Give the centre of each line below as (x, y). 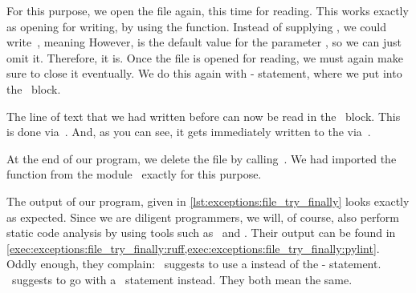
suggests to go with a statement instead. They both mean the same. (182, 279)
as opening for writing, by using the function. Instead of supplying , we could (196, 26)
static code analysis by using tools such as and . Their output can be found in (201, 233)
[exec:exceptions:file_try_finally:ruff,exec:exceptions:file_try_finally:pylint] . (193, 248)
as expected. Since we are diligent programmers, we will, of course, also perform (203, 217)
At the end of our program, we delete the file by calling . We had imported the (202, 158)
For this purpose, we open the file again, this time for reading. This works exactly (208, 10)
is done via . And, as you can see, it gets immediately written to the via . (189, 132)
